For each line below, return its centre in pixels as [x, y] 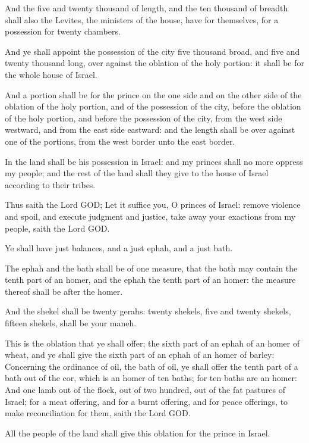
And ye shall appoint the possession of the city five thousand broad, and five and [152, 51]
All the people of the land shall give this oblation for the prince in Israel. [138, 433]
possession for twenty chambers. [63, 31]
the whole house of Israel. [51, 74]
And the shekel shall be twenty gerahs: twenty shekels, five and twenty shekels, [148, 311]
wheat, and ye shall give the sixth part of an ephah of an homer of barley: [140, 355]
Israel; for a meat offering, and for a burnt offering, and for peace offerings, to [146, 401]
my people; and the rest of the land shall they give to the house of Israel [137, 173]
